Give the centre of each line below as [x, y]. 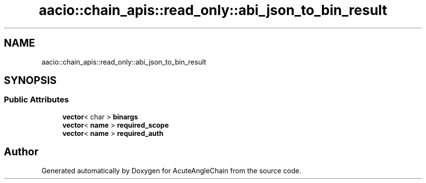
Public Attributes [36, 100]
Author [21, 152]
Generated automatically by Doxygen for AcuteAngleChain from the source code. [171, 170]
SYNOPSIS [30, 81]
